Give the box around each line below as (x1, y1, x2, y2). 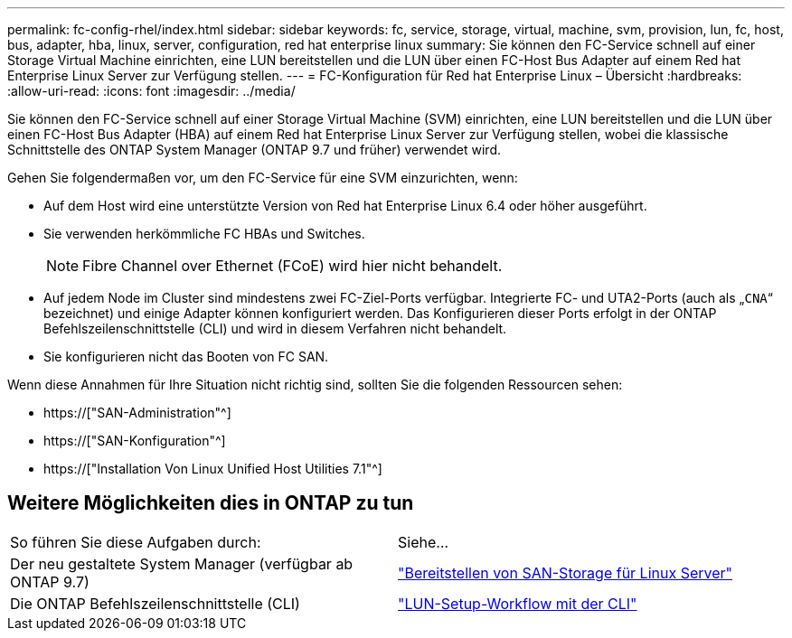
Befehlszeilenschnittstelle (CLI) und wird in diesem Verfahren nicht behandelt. (43, 321, 507, 336)
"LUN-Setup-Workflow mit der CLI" (398, 594, 637, 613)
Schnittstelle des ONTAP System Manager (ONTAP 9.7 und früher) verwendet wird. (7, 142, 501, 157)
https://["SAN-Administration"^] (43, 405, 231, 420)
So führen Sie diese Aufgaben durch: (10, 532, 261, 551)
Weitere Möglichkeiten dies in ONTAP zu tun (7, 492, 414, 515)
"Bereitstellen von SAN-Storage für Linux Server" (398, 563, 733, 582)
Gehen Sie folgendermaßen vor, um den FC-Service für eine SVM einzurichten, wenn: (7, 170, 518, 185)
